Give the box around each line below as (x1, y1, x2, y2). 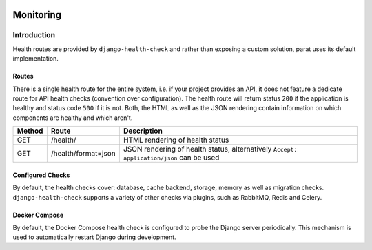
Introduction (12, 30, 55, 40)
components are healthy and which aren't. (12, 114, 133, 122)
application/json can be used (123, 153, 220, 163)
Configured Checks (12, 171, 70, 179)
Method (17, 126, 43, 136)
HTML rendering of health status (123, 135, 229, 145)
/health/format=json (50, 149, 116, 158)
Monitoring (12, 9, 62, 21)
